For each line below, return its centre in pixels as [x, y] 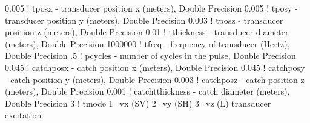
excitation [23, 115]
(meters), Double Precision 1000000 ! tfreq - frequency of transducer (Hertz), [147, 43]
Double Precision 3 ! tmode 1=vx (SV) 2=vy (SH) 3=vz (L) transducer [138, 103]
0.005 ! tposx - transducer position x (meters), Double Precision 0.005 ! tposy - [151, 8]
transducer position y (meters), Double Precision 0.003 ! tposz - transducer [144, 20]
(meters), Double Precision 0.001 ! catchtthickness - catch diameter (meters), [147, 91]
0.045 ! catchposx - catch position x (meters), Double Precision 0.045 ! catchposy [155, 67]
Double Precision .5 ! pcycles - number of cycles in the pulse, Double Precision [150, 55]
